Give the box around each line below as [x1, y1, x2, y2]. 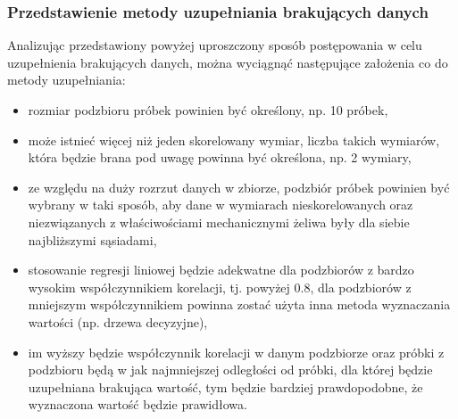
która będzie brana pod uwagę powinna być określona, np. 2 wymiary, [28, 148, 412, 167]
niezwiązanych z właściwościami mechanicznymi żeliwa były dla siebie [28, 212, 410, 231]
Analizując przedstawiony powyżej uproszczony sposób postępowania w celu [7, 36, 422, 54]
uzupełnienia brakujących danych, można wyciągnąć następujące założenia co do [7, 53, 448, 71]
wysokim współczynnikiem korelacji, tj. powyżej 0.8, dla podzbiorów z [28, 277, 412, 296]
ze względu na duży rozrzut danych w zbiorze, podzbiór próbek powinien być [28, 177, 450, 196]
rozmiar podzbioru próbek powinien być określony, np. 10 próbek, [28, 101, 388, 119]
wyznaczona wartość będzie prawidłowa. [28, 395, 247, 414]
